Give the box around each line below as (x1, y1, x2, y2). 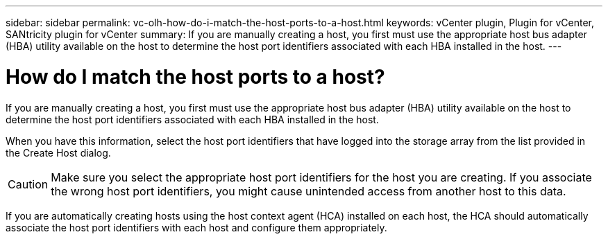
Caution (8, 177, 49, 191)
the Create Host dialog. (6, 146, 111, 159)
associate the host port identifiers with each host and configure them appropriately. (6, 221, 387, 233)
